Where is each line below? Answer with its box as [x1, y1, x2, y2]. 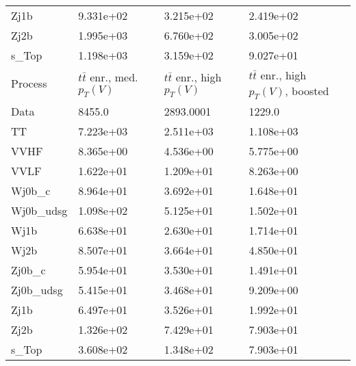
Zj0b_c [11, 262, 46, 278]
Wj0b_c [11, 183, 51, 199]
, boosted [285, 83, 329, 99]
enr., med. [90, 69, 138, 85]
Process [11, 75, 47, 92]
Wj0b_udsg [11, 202, 68, 219]
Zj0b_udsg [11, 282, 63, 298]
